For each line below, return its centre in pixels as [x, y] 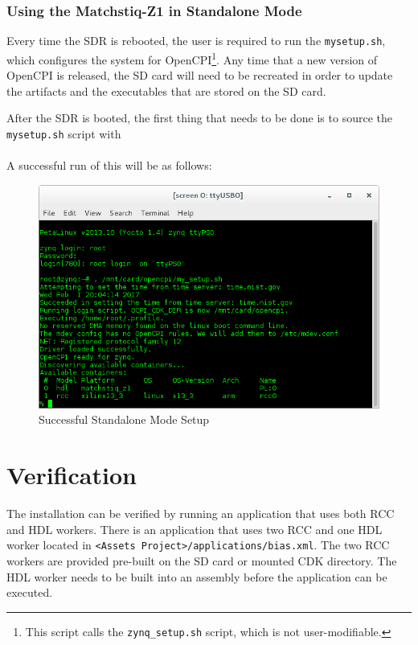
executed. [30, 592]
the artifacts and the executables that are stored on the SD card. [166, 90]
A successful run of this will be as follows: [109, 165]
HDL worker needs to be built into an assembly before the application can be [197, 576]
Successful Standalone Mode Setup [124, 419]
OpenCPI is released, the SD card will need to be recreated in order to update [200, 75]
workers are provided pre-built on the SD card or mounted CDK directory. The [202, 561]
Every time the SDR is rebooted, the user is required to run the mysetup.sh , [196, 41]
